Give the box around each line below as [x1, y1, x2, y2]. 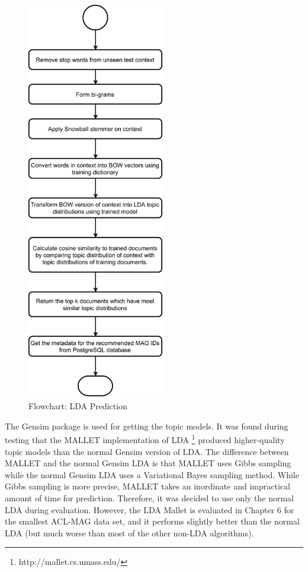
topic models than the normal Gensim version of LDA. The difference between [5, 445, 289, 457]
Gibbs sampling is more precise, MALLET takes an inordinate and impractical [5, 480, 290, 492]
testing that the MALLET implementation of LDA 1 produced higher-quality [5, 432, 285, 445]
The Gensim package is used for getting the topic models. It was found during [5, 419, 288, 432]
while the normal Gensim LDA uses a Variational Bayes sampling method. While [5, 468, 299, 481]
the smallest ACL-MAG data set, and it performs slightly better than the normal [5, 515, 300, 527]
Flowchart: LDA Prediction [28, 400, 127, 412]
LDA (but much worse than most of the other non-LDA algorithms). [5, 526, 254, 539]
